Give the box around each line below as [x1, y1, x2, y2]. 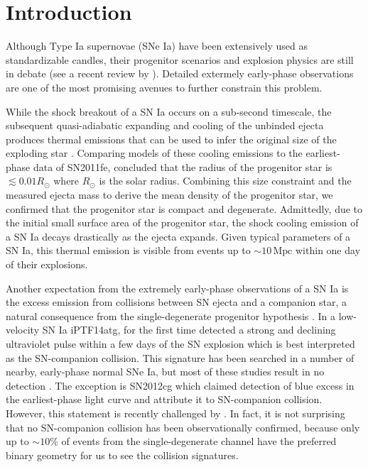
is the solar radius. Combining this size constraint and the [99, 173, 352, 188]
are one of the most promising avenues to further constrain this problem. [6, 79, 323, 94]
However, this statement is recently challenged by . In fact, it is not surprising [6, 405, 345, 420]
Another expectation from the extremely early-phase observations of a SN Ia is [6, 280, 349, 295]
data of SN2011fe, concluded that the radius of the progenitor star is [33, 159, 332, 174]
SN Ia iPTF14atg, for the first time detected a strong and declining [42, 322, 336, 337]
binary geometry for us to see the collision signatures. [6, 447, 239, 462]
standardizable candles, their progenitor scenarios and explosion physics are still [6, 52, 354, 67]
